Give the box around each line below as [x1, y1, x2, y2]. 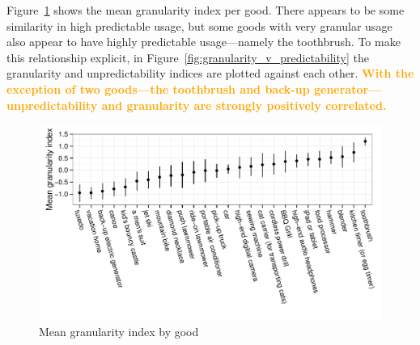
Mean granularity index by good [39, 322, 199, 339]
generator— [313, 80, 382, 97]
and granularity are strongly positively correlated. [101, 96, 387, 113]
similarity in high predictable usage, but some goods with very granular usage [6, 17, 392, 34]
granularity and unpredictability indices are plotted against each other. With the [6, 65, 414, 82]
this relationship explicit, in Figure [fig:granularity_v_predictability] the [6, 48, 369, 65]
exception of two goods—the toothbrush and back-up [6, 80, 310, 97]
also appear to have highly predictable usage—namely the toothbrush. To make [6, 33, 401, 50]
